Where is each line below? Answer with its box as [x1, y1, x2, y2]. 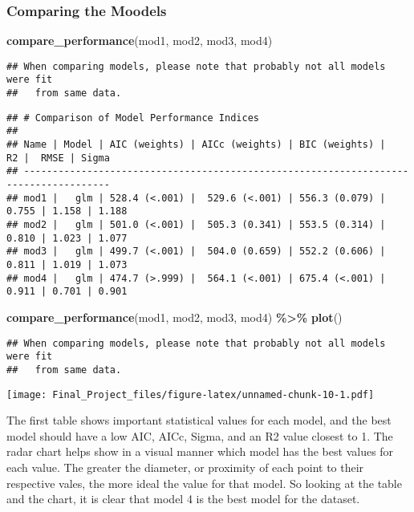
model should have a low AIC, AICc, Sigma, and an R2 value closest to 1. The [6, 427, 393, 444]
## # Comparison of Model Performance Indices [6, 112, 259, 124]
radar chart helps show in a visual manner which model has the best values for [6, 443, 394, 460]
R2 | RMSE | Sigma [6, 152, 110, 164]
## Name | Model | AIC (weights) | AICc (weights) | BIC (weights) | [6, 139, 386, 151]
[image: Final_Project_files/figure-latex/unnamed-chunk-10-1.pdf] [6, 388, 375, 400]
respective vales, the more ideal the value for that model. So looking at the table [6, 474, 402, 491]
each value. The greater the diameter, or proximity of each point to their [6, 458, 364, 475]
